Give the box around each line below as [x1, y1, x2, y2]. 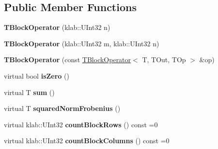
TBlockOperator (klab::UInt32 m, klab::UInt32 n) [4, 38, 159, 48]
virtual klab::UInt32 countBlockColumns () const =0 [4, 135, 170, 146]
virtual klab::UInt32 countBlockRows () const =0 [4, 119, 158, 129]
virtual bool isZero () [4, 70, 69, 81]
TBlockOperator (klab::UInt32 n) [4, 22, 110, 32]
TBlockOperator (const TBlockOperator [4, 54, 131, 65]
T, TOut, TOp [142, 54, 186, 65]
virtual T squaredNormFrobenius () [4, 103, 121, 113]
